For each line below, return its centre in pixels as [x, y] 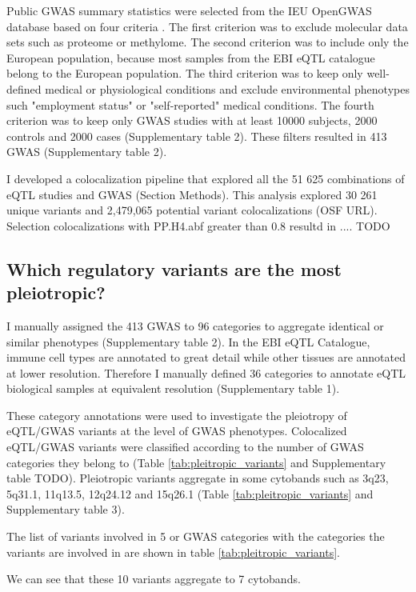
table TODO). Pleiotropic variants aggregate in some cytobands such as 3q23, [198, 478]
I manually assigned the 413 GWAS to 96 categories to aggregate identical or [195, 325]
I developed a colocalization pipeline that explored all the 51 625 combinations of [206, 178]
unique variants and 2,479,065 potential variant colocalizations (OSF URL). [192, 210]
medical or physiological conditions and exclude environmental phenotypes [227, 88]
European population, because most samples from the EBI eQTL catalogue [191, 57]
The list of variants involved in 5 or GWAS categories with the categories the [196, 536]
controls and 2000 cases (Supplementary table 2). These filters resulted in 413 [197, 136]
